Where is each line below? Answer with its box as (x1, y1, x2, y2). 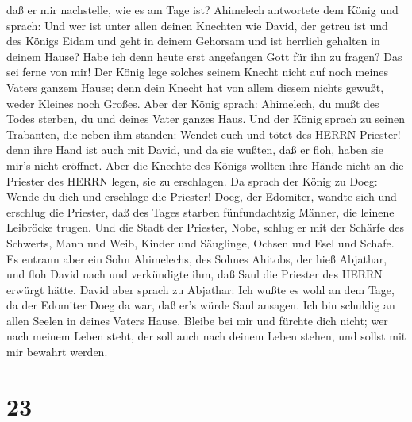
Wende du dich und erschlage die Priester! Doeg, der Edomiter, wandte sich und (6, 188, 397, 205)
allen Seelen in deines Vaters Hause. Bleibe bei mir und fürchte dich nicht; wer (6, 312, 388, 328)
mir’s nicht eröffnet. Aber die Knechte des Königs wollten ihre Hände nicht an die (6, 156, 404, 173)
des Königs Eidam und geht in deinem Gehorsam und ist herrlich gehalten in (6, 33, 380, 49)
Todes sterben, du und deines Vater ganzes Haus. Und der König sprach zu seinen (6, 110, 405, 127)
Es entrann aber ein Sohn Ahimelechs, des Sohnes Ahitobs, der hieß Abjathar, (6, 250, 387, 267)
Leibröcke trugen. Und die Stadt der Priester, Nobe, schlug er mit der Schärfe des (6, 219, 405, 236)
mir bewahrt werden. (6, 343, 108, 360)
